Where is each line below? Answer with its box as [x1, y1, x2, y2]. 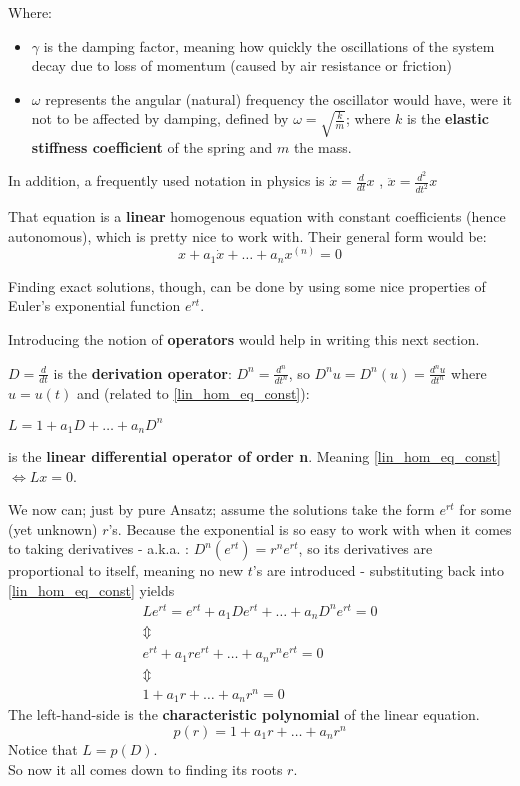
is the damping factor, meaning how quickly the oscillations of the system [43, 35, 495, 56]
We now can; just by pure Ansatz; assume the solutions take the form [8, 499, 435, 520]
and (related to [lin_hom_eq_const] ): [76, 383, 310, 404]
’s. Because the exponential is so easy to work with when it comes [108, 518, 512, 539]
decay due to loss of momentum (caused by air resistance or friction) [31, 55, 452, 76]
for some [459, 499, 512, 520]
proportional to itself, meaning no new [8, 560, 244, 581]
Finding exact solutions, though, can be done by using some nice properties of [8, 275, 486, 296]
